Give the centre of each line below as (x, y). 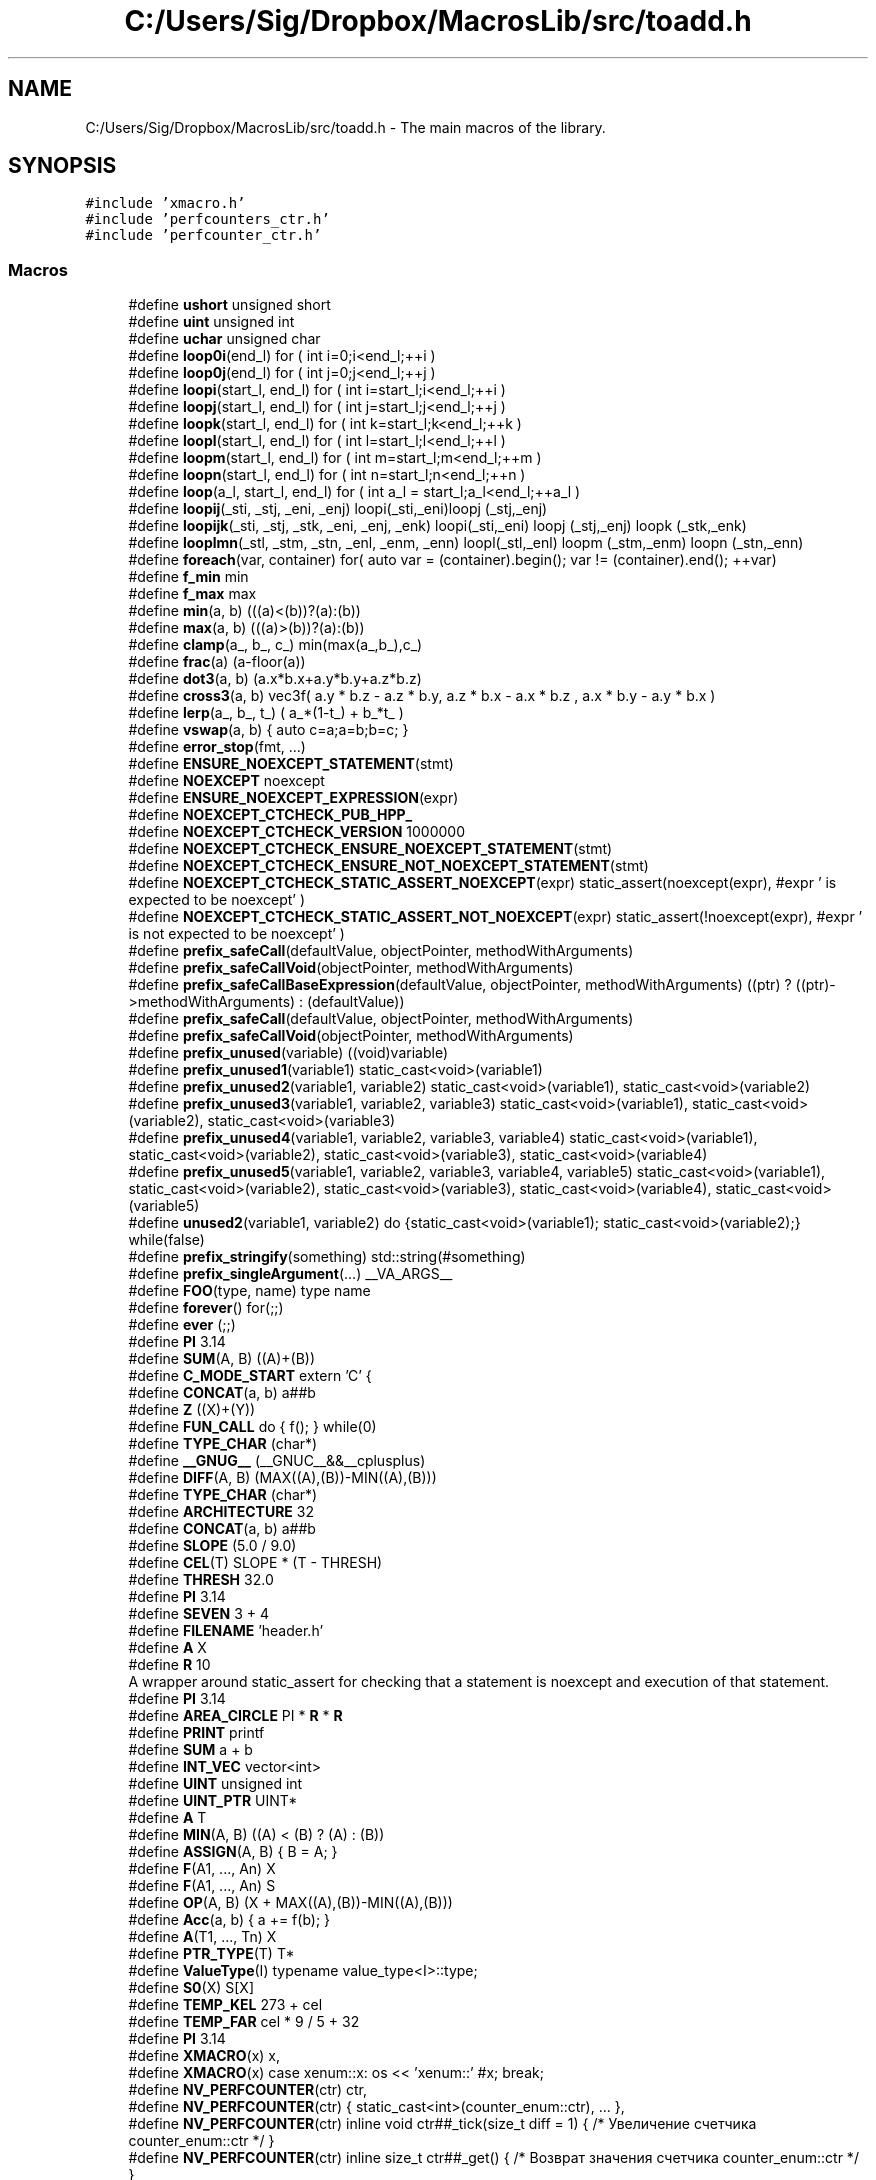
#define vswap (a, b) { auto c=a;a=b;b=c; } (268, 730)
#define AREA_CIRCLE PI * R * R (235, 1716)
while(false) (166, 1240)
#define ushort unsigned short (229, 305)
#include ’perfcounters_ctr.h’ (207, 219)
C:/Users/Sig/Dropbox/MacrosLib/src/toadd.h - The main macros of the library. (345, 127)
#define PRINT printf (196, 1733)
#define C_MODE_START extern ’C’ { (250, 1376)
